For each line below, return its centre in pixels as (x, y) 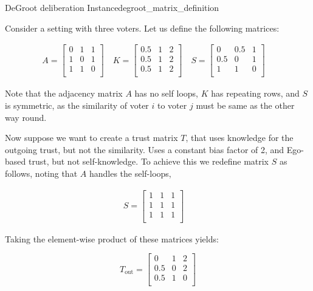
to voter (172, 105)
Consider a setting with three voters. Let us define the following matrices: (142, 28)
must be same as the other (245, 105)
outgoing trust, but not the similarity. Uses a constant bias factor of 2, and (145, 149)
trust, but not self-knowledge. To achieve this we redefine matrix (149, 161)
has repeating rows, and (255, 93)
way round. (26, 117)
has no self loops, (166, 93)
